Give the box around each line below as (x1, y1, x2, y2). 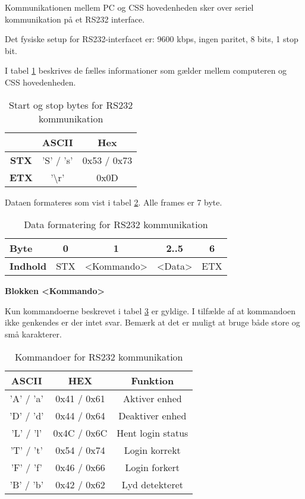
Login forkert (125, 460, 180, 474)
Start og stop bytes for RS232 (9, 97, 133, 112)
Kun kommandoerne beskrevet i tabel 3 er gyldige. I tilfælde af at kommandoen (5, 304, 296, 317)
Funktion (131, 373, 174, 387)
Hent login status (117, 425, 188, 440)
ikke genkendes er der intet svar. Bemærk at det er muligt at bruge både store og (5, 316, 300, 329)
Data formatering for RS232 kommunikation (24, 217, 208, 232)
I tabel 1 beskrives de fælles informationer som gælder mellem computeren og (5, 64, 287, 77)
